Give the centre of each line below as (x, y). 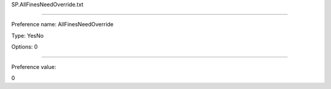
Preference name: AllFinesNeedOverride (63, 24)
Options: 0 (25, 47)
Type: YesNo (28, 35)
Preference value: (34, 66)
